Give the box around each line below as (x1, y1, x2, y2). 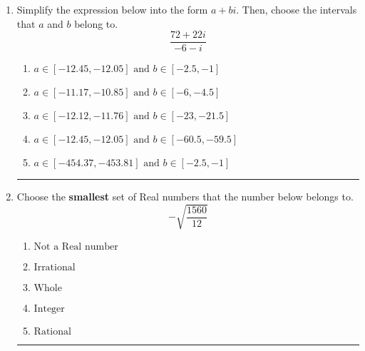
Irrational (34, 263, 76, 273)
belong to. (74, 16, 118, 31)
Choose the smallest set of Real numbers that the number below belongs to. (16, 189, 354, 204)
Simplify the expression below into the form (16, 2, 208, 16)
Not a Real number (34, 242, 118, 253)
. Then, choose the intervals (236, 2, 357, 16)
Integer (34, 304, 65, 315)
